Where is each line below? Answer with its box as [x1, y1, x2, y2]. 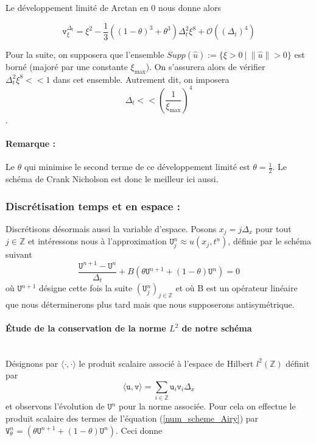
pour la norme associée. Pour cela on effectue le [119, 400, 296, 413]
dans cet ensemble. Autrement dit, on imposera [53, 73, 230, 85]
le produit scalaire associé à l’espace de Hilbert [79, 356, 254, 369]
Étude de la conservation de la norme [5, 322, 166, 335]
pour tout [255, 222, 292, 235]
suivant [5, 248, 32, 261]
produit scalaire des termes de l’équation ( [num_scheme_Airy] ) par [5, 411, 259, 424]
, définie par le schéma [228, 235, 311, 247]
